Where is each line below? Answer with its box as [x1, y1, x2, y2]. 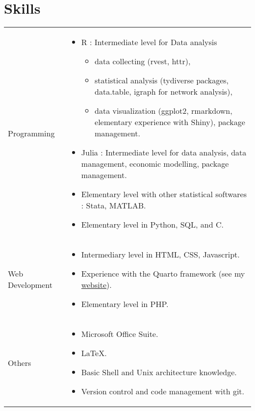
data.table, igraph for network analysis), [95, 86, 232, 98]
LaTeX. [81, 347, 107, 359]
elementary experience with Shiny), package [95, 116, 245, 128]
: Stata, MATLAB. [81, 200, 146, 211]
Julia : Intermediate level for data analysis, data [81, 147, 247, 158]
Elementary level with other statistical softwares [81, 188, 247, 200]
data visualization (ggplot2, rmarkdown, [95, 105, 232, 117]
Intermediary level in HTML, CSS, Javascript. [81, 249, 240, 260]
